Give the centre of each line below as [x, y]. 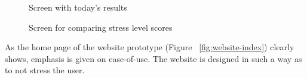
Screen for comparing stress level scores [101, 27]
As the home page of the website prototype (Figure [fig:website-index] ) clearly [150, 47]
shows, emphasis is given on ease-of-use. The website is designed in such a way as [153, 58]
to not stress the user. [45, 70]
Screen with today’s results [78, 7]
